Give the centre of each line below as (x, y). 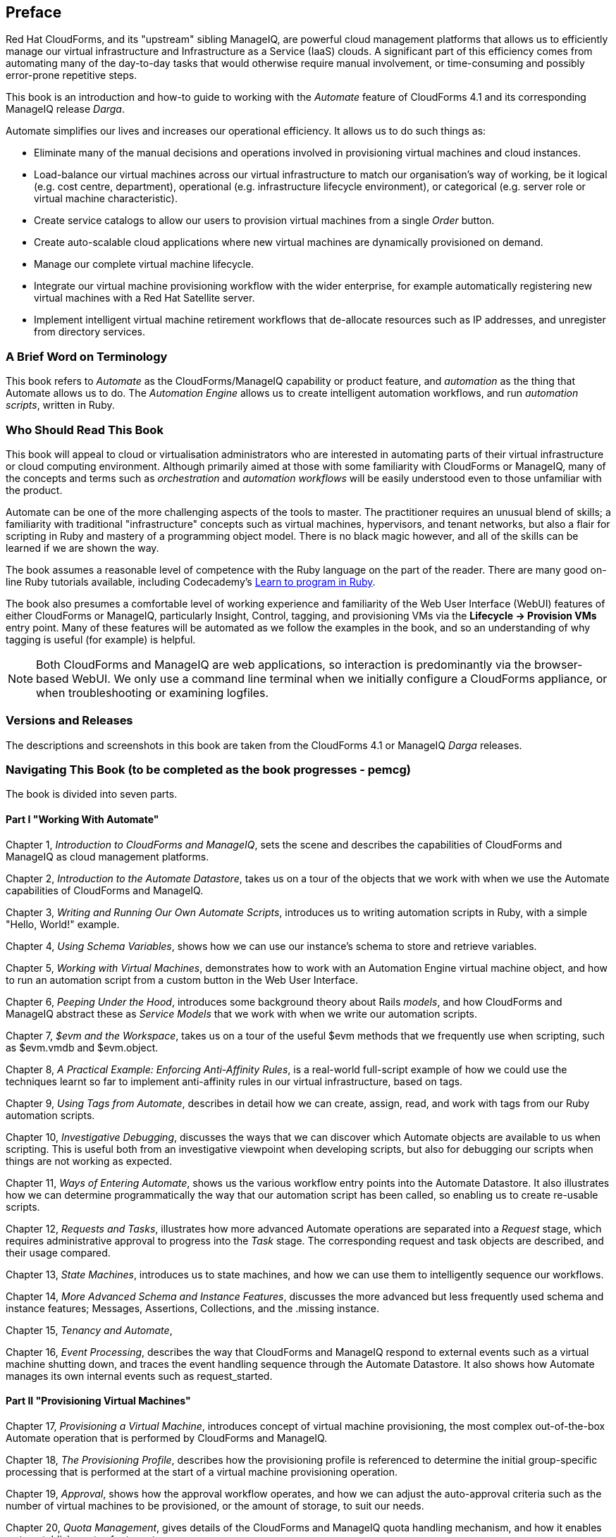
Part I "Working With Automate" (82, 820)
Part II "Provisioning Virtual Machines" (98, 1401)
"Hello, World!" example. (63, 924)
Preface (34, 12)
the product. (34, 490)
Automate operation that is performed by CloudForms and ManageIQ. (167, 1438)
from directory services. (90, 332)
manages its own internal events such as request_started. (139, 1376)
